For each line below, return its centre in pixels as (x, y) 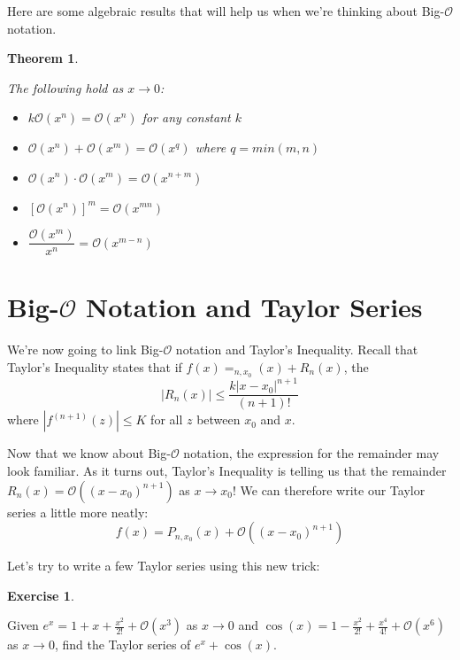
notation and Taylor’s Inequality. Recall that (297, 349)
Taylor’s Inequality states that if (95, 366)
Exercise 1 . (41, 595)
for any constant (186, 117)
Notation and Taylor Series (254, 307)
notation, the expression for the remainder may (311, 453)
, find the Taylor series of (123, 644)
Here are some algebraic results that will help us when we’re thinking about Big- (226, 11)
